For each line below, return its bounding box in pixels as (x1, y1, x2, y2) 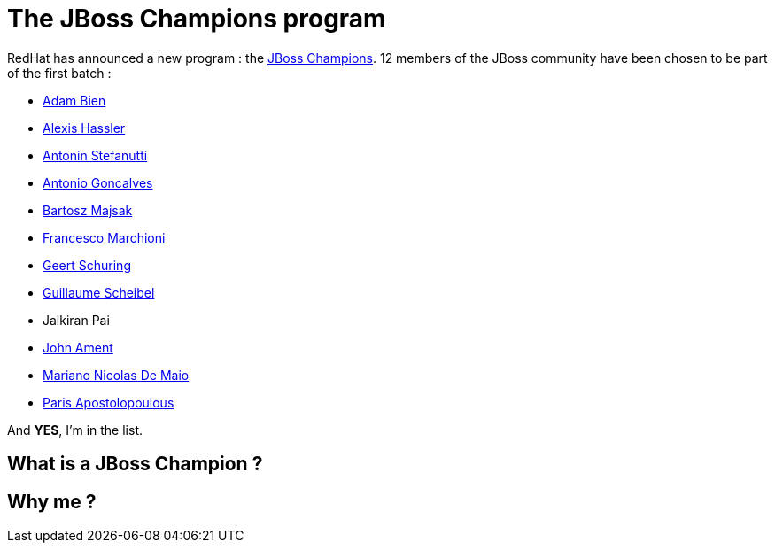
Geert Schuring (43, 257, 131, 273)
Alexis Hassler (43, 120, 126, 136)
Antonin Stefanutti (43, 147, 148, 163)
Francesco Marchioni (43, 229, 166, 245)
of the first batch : (7, 65, 112, 81)
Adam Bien (43, 92, 106, 108)
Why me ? (7, 490, 97, 513)
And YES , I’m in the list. (7, 422, 143, 438)
